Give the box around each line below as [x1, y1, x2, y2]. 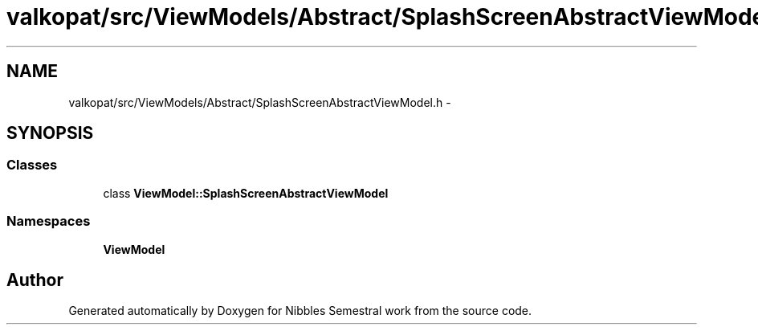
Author [6, 269, 63, 290]
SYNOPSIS [6, 123, 94, 144]
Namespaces [6, 213, 91, 230]
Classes [6, 157, 58, 174]
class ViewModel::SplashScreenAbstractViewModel [103, 186, 389, 200]
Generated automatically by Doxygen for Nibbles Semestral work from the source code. [68, 304, 532, 318]
